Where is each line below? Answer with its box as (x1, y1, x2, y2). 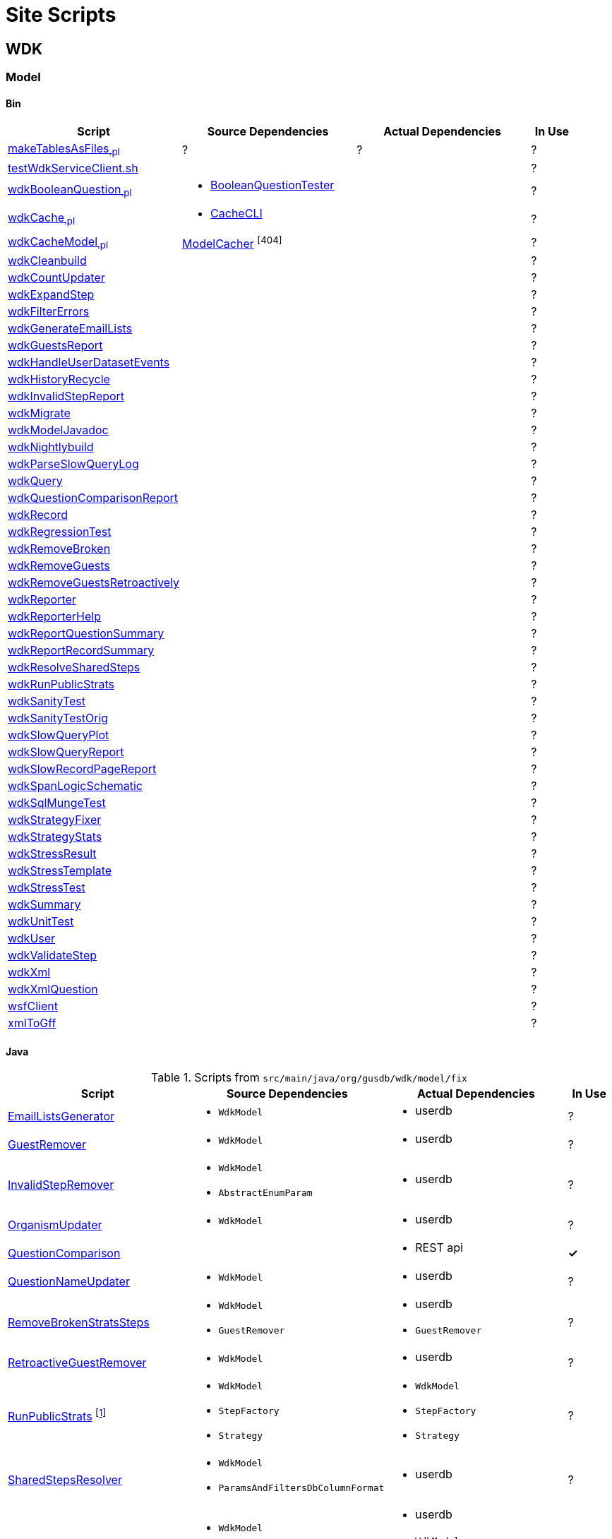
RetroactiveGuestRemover (8, 1355, 147, 1370)
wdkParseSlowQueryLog (8, 456, 139, 471)
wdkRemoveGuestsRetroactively (8, 575, 180, 589)
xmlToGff (8, 1015, 56, 1030)
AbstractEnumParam (218, 1187, 313, 1199)
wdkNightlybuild (8, 439, 94, 454)
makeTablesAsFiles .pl (8, 141, 120, 158)
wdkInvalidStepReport (8, 388, 125, 403)
